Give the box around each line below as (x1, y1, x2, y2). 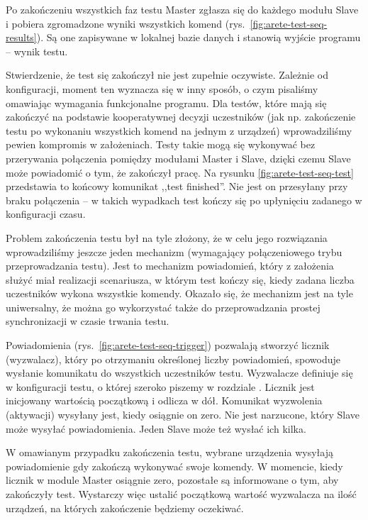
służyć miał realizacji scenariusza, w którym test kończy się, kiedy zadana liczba (6, 272, 355, 287)
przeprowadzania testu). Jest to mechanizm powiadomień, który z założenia (6, 258, 334, 273)
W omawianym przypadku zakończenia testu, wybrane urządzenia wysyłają (6, 445, 333, 460)
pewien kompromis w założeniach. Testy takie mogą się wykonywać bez (6, 137, 316, 152)
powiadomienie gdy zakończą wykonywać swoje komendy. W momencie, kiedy (6, 458, 343, 473)
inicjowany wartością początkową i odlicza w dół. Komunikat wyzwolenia (6, 393, 323, 408)
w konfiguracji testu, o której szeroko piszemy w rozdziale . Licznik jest (6, 379, 315, 394)
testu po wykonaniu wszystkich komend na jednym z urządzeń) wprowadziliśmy (6, 123, 352, 138)
